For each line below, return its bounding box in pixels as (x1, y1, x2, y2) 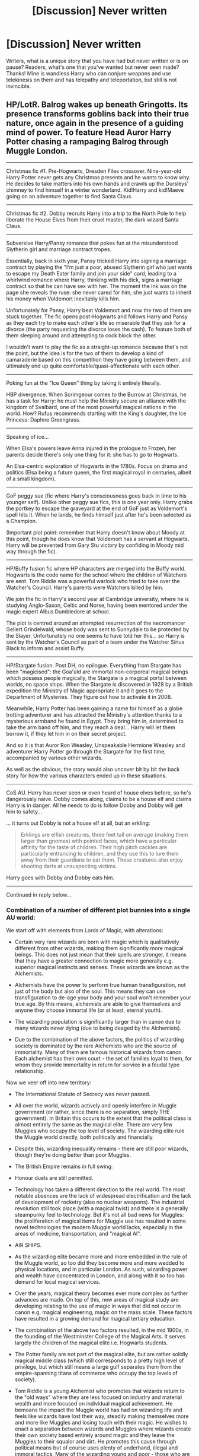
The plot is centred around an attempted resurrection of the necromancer (6, 619, 185, 626)
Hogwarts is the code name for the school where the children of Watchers (6, 571, 187, 578)
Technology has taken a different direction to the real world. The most (14, 1186, 185, 1193)
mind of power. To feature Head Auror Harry (6, 128, 172, 138)
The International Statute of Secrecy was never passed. (14, 1091, 151, 1098)
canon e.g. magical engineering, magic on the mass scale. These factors (14, 1309, 192, 1316)
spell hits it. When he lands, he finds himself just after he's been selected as (6, 511, 191, 518)
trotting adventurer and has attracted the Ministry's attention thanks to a (6, 711, 182, 718)
